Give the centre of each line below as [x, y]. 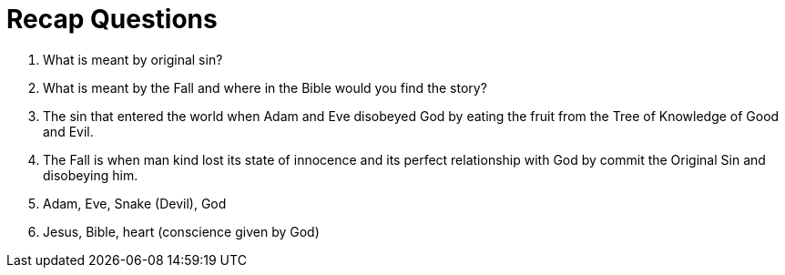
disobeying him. [91, 175]
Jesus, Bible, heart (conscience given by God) [181, 231]
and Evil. [68, 131]
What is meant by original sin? [133, 59]
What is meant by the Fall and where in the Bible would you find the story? [265, 87]
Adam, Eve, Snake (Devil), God [135, 203]
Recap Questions [112, 19]
